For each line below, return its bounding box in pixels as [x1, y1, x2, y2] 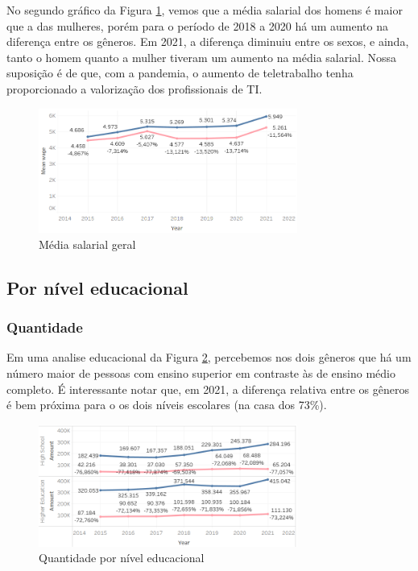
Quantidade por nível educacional [39, 549, 205, 566]
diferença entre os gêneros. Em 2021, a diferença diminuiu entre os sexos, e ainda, [6, 33, 409, 50]
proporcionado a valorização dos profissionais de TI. [6, 80, 263, 97]
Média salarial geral [39, 235, 136, 252]
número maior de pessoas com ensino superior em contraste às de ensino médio [6, 364, 395, 381]
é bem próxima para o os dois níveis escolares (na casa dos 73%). [6, 396, 327, 413]
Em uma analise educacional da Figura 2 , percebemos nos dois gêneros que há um [6, 349, 412, 366]
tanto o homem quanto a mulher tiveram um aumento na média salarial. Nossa [6, 48, 397, 65]
